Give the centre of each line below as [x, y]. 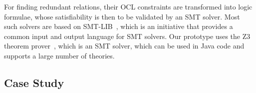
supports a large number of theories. [59, 55]
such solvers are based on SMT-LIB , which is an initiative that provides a [119, 26]
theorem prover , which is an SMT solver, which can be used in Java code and [124, 46]
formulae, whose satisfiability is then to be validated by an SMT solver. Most [122, 16]
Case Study [34, 82]
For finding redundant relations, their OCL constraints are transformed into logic [128, 6]
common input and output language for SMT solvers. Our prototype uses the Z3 [127, 36]
